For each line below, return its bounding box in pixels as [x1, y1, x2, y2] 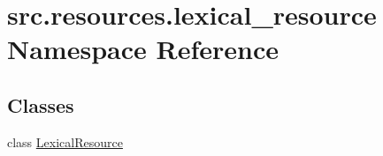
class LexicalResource [7, 132, 123, 151]
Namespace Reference [7, 31, 279, 67]
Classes [7, 91, 74, 118]
